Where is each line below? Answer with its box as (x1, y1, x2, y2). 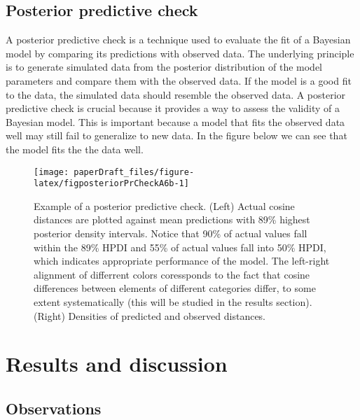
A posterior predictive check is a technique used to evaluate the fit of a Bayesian (6, 32, 351, 47)
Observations (6, 397, 102, 419)
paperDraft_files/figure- (74, 167, 195, 177)
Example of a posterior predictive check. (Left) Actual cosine (34, 198, 295, 213)
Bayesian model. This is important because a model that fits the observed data (6, 114, 345, 129)
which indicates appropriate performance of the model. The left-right (34, 253, 330, 268)
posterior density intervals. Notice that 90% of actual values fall (34, 226, 307, 241)
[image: (34, 167, 69, 177)
